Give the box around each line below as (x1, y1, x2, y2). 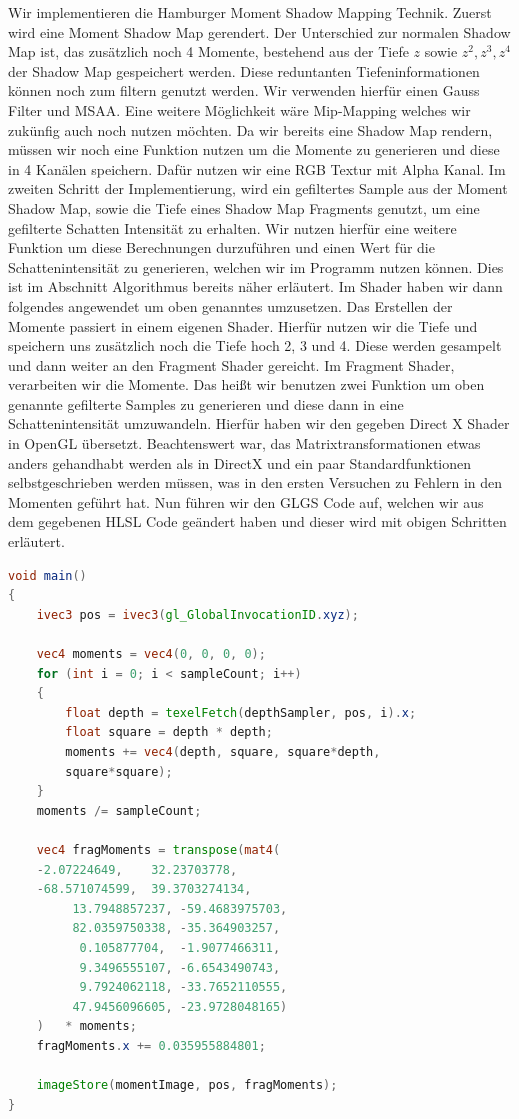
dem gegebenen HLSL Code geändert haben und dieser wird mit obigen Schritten (8, 511, 507, 532)
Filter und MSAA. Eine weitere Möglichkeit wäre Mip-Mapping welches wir (8, 99, 471, 120)
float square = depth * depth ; (65, 725, 273, 740)
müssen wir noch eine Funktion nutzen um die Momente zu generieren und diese (8, 139, 500, 160)
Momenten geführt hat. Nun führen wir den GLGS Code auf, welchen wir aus (8, 491, 484, 512)
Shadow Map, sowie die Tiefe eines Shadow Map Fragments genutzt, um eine (8, 197, 480, 218)
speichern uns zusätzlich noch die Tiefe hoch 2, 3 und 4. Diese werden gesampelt (8, 335, 502, 356)
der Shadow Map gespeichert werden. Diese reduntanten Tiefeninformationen (8, 60, 480, 81)
